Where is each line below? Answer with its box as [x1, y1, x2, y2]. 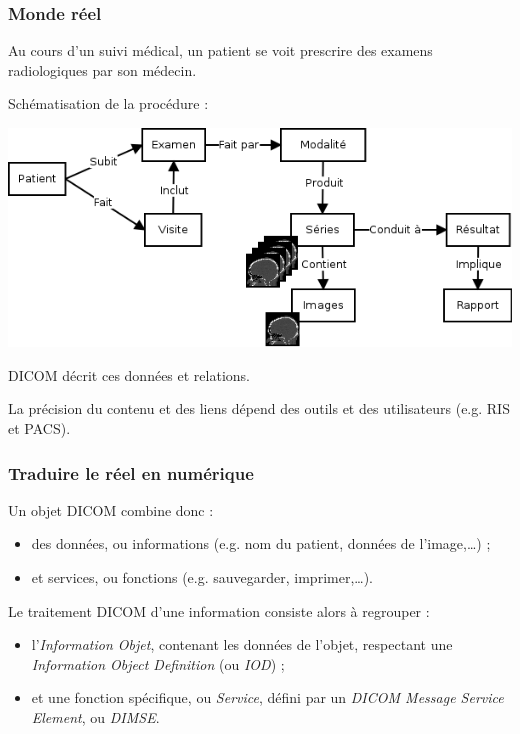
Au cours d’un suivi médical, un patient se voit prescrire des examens [8, 40, 433, 61]
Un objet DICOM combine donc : [8, 499, 214, 520]
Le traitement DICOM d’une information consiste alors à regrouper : [8, 600, 430, 621]
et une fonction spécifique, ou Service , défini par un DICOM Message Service [31, 687, 504, 708]
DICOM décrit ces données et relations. [8, 364, 250, 385]
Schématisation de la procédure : [8, 93, 209, 114]
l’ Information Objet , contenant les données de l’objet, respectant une [31, 634, 453, 655]
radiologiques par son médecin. [8, 59, 197, 80]
